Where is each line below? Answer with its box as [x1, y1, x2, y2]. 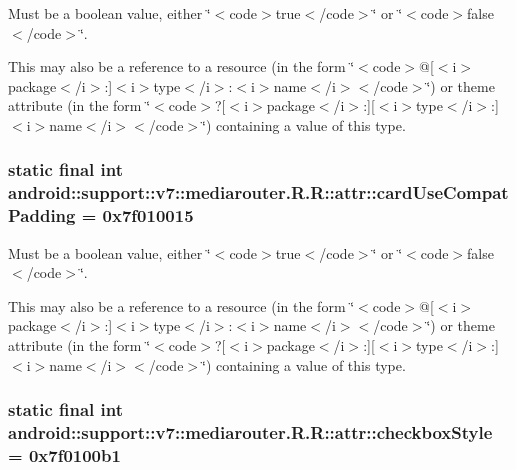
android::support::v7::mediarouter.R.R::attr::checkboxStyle [8, 420, 493, 445]
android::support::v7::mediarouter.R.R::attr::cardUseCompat [8, 180, 509, 205]
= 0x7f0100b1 [8, 442, 121, 467]
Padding [8, 203, 76, 228]
